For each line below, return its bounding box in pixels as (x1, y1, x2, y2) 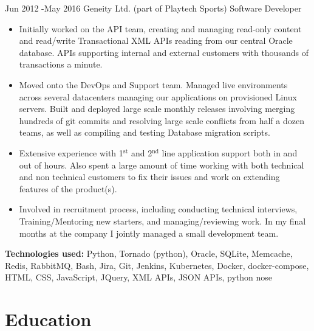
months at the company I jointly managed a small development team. (19, 226, 279, 239)
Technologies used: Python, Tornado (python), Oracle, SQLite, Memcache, (5, 247, 293, 260)
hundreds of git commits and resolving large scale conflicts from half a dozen (19, 114, 304, 127)
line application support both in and (162, 146, 298, 159)
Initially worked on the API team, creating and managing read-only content (19, 22, 302, 35)
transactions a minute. (19, 58, 103, 71)
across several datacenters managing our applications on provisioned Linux (19, 90, 297, 103)
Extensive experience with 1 (19, 146, 123, 159)
